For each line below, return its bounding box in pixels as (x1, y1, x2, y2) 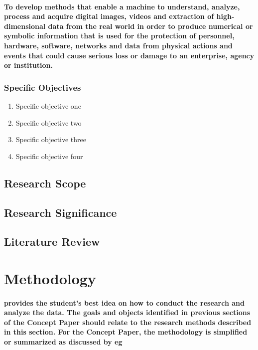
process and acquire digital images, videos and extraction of (4, 11, 214, 21)
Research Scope (4, 175, 86, 190)
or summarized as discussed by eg (4, 337, 123, 347)
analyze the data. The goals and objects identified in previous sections (4, 307, 251, 318)
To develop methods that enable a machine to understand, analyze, (4, 1, 240, 11)
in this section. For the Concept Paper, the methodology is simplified (4, 327, 248, 337)
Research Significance (4, 204, 117, 220)
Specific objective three (15, 134, 87, 145)
